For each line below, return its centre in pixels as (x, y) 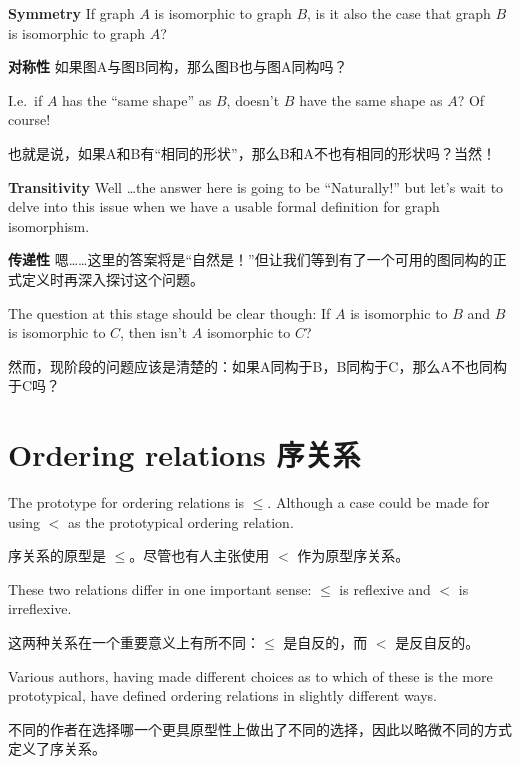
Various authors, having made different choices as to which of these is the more (250, 675)
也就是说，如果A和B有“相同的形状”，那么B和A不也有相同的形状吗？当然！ (252, 152)
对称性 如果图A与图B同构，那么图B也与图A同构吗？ (178, 66)
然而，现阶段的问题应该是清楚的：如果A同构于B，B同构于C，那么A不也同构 (257, 365)
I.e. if (25, 99)
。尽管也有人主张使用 (199, 555)
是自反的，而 (325, 642)
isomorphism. (49, 225)
